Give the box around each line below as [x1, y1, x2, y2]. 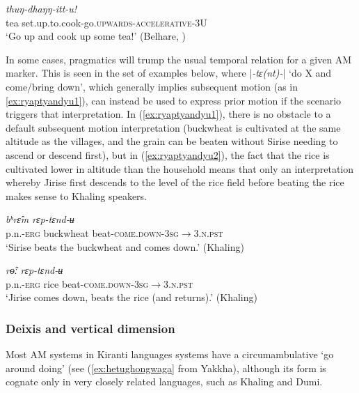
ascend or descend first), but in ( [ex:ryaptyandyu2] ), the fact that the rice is [6, 147, 330, 162]
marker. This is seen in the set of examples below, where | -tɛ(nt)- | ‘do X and [6, 65, 332, 80]
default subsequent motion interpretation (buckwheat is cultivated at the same [6, 120, 341, 134]
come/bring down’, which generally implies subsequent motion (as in [6, 79, 298, 93]
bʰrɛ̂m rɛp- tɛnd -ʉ [6, 212, 74, 226]
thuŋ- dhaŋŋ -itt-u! [6, 1, 77, 15]
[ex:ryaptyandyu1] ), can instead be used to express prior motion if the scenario [6, 93, 342, 107]
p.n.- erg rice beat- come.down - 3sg [6, 276, 149, 291]
